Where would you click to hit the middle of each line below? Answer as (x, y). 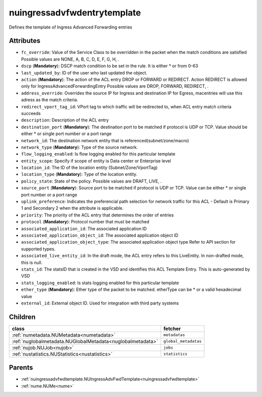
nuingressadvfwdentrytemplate (75, 13)
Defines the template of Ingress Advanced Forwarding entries (71, 27)
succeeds (31, 113)
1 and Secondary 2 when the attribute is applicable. (72, 208)
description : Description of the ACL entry (65, 120)
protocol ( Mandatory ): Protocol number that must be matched (85, 222)
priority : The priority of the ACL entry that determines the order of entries (98, 215)
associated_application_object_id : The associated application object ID (100, 235)
